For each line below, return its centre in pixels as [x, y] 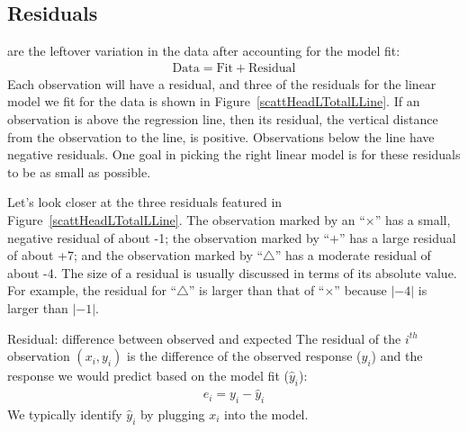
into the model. [266, 414]
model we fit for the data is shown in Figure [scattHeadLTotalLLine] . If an [214, 101]
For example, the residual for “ [92, 290]
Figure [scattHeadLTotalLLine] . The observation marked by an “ [186, 219]
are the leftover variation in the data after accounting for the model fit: [204, 51]
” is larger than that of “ [256, 290]
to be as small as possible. [79, 171]
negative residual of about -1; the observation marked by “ [169, 237]
